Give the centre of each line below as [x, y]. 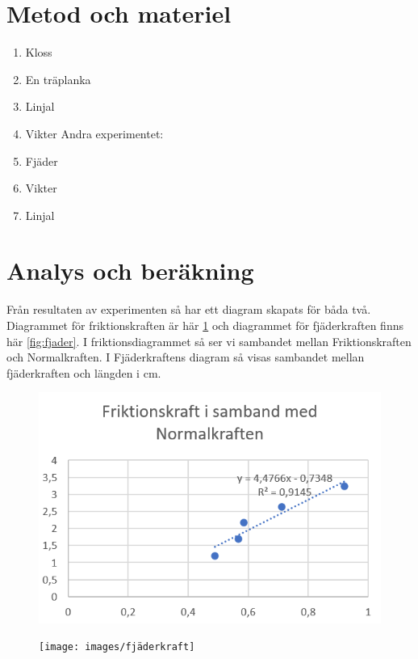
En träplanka [58, 79]
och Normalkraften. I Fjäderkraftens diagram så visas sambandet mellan [186, 357]
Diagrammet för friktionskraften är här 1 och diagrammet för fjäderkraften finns [205, 325]
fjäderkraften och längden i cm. [84, 372]
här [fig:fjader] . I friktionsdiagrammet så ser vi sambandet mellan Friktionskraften [209, 341]
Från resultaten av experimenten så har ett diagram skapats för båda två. [189, 309]
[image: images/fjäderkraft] [117, 647]
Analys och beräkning [130, 270]
